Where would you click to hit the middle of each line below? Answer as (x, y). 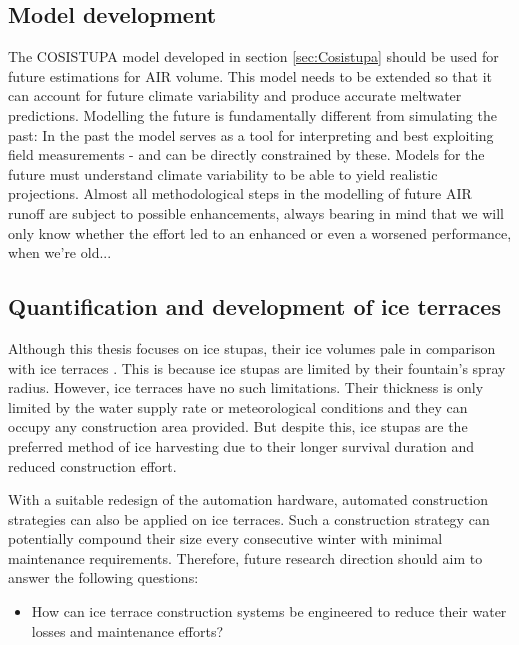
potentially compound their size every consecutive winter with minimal (225, 538)
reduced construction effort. (92, 465)
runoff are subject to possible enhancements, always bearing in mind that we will (256, 212)
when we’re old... (60, 252)
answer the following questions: (103, 577)
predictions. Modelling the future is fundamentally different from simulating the (252, 114)
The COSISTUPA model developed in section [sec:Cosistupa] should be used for (253, 56)
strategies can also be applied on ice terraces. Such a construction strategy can (249, 518)
